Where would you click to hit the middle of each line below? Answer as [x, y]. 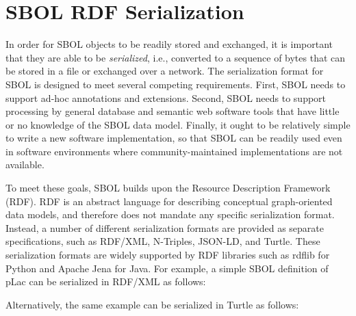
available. [25, 164]
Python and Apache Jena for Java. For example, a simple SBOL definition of [167, 268]
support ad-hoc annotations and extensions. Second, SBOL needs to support [166, 97]
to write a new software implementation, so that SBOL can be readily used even [174, 138]
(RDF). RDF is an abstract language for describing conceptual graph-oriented [169, 201]
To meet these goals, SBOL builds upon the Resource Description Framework [168, 188]
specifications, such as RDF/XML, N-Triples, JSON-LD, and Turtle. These [163, 241]
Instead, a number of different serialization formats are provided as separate [165, 227]
